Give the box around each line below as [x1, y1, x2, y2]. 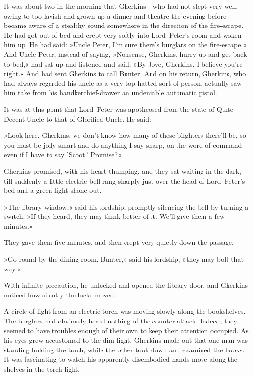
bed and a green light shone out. [4, 185, 101, 195]
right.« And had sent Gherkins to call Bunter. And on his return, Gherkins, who [4, 68, 246, 79]
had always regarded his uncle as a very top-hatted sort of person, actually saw [4, 78, 242, 88]
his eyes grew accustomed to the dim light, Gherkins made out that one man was [4, 335, 248, 345]
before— [207, 10, 233, 21]
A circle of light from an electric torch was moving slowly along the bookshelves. [4, 306, 246, 316]
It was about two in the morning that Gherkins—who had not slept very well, [4, 1, 238, 11]
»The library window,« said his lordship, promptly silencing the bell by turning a [4, 201, 249, 212]
